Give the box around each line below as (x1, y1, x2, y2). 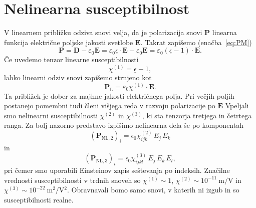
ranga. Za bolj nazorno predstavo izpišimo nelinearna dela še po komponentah (4, 120, 243, 130)
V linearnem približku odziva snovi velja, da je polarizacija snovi (4, 27, 202, 38)
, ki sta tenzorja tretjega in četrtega (142, 110, 252, 120)
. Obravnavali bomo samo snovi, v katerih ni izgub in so (67, 184, 239, 195)
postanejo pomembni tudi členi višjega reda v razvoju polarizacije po (4, 100, 215, 111)
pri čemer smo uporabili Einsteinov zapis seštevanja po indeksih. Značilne (4, 164, 230, 175)
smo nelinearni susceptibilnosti (4, 110, 98, 120)
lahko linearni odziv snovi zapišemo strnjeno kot (4, 72, 152, 83)
